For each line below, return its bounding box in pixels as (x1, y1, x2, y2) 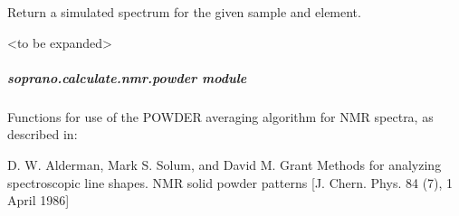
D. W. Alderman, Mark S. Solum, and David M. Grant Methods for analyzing (7, 155, 442, 174)
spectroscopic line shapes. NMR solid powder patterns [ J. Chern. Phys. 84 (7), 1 (7, 173, 454, 192)
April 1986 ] (7, 191, 70, 210)
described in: (7, 125, 78, 144)
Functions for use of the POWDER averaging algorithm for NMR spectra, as (7, 107, 434, 126)
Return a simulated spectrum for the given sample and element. (7, 3, 361, 21)
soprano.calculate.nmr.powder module (7, 68, 247, 87)
